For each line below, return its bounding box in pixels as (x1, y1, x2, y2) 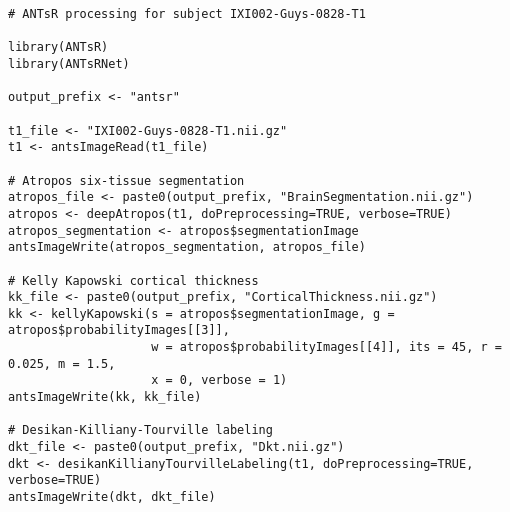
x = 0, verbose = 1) (151, 373, 288, 388)
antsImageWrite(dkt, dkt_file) (8, 490, 216, 505)
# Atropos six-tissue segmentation (8, 173, 245, 188)
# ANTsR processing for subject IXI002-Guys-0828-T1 (8, 7, 366, 21)
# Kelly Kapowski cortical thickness (8, 273, 259, 288)
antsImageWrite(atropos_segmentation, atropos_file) (8, 240, 366, 255)
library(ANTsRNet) (8, 56, 130, 71)
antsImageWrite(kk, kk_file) (8, 390, 202, 405)
